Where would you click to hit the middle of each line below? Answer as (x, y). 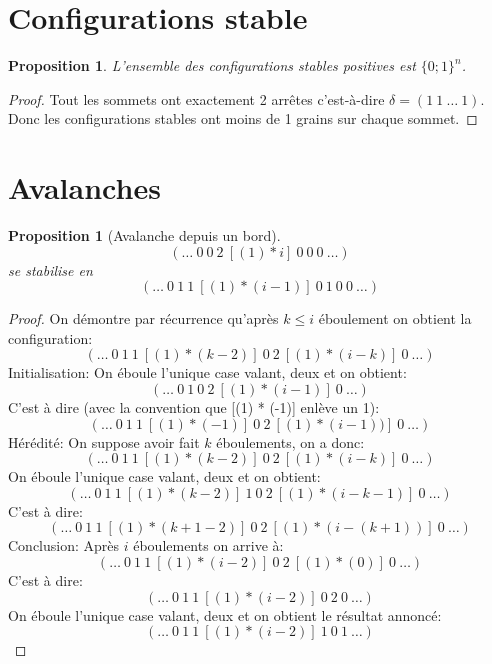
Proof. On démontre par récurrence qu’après (143, 318)
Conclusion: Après (64, 545)
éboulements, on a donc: (290, 441)
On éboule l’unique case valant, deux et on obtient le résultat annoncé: (225, 614)
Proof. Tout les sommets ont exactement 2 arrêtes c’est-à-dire (196, 98)
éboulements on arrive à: (208, 545)
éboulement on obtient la (395, 318)
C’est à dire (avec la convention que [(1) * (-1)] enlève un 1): (194, 407)
